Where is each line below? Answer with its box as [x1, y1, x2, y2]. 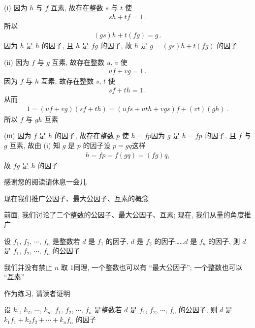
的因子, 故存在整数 [54, 130, 114, 141]
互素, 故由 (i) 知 [9, 140, 61, 150]
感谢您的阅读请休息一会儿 [4, 177, 87, 187]
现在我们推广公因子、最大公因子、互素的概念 [4, 193, 149, 203]
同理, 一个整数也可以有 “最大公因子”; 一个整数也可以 [73, 262, 243, 272]
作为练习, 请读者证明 [4, 288, 70, 298]
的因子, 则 [208, 236, 240, 246]
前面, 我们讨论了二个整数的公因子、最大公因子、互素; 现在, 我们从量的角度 [4, 209, 244, 220]
